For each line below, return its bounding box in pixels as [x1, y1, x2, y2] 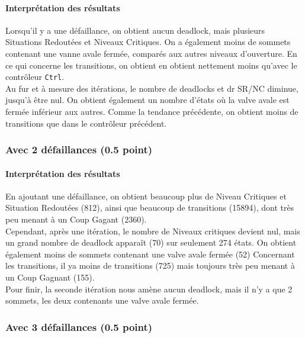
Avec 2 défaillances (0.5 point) [5, 142, 153, 157]
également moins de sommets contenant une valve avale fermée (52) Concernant [5, 247, 295, 260]
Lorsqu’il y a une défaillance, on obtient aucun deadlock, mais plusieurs [5, 24, 265, 36]
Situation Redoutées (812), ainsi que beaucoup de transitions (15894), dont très [5, 201, 294, 214]
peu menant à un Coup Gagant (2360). [5, 213, 147, 226]
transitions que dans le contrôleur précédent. [5, 117, 167, 129]
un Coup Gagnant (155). [5, 271, 95, 283]
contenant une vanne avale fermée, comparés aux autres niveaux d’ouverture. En [5, 47, 297, 59]
